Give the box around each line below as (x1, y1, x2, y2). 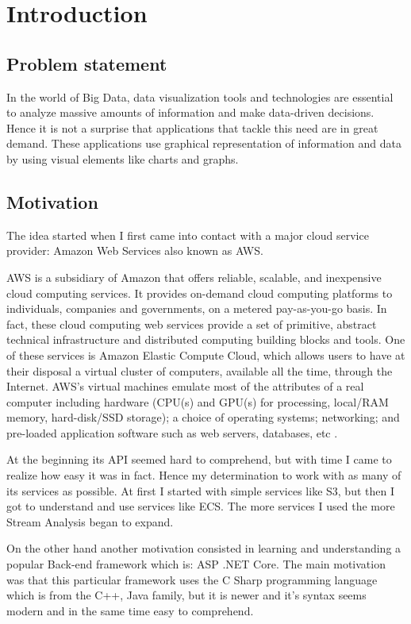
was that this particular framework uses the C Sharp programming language (6, 571, 378, 587)
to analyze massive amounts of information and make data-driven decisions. (6, 104, 375, 121)
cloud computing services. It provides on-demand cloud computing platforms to (6, 284, 393, 301)
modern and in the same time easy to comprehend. (6, 602, 254, 618)
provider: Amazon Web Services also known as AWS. (6, 242, 263, 259)
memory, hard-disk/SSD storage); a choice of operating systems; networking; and (6, 409, 400, 426)
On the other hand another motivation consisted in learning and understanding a (6, 540, 401, 557)
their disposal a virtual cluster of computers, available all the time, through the (6, 362, 393, 379)
